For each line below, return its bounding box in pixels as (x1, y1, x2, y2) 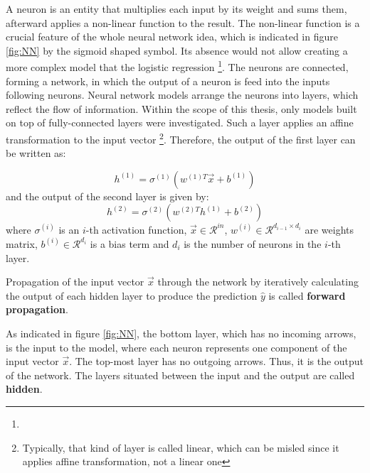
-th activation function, (85, 222, 187, 236)
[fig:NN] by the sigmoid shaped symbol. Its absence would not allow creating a (6, 43, 348, 58)
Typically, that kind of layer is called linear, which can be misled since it (22, 440, 339, 455)
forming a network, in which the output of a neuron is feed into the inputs (6, 73, 330, 88)
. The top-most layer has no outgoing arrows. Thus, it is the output (69, 354, 364, 369)
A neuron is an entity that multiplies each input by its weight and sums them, (6, 1, 347, 16)
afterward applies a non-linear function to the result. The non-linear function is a (6, 15, 360, 30)
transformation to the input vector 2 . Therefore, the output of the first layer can (6, 130, 356, 146)
